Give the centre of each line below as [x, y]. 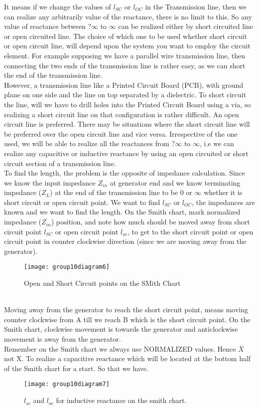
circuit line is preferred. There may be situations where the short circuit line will [127, 124]
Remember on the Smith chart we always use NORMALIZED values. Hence [120, 348]
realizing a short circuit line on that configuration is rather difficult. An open [122, 114]
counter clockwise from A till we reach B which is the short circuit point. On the [127, 319]
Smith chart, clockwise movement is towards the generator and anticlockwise [121, 329]
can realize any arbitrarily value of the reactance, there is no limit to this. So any [128, 16]
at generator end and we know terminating [175, 182]
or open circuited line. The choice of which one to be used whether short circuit [126, 36]
